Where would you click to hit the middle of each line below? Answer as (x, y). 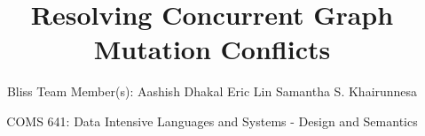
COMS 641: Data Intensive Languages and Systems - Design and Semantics (212, 121)
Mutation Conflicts (212, 49)
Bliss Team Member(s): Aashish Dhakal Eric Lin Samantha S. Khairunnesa (212, 91)
